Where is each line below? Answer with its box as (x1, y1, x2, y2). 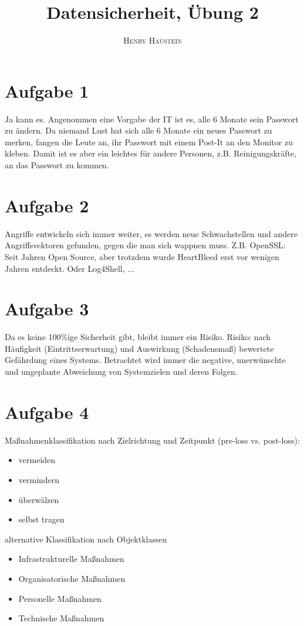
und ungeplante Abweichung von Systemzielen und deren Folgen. (5, 365, 238, 378)
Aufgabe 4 (5, 399, 89, 424)
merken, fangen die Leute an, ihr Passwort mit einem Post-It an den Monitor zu (5, 135, 293, 148)
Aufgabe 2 (5, 193, 89, 217)
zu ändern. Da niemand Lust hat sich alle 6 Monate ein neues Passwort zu (5, 124, 272, 136)
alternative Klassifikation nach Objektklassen (5, 532, 167, 545)
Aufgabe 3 (5, 297, 89, 321)
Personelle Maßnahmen (18, 592, 102, 604)
